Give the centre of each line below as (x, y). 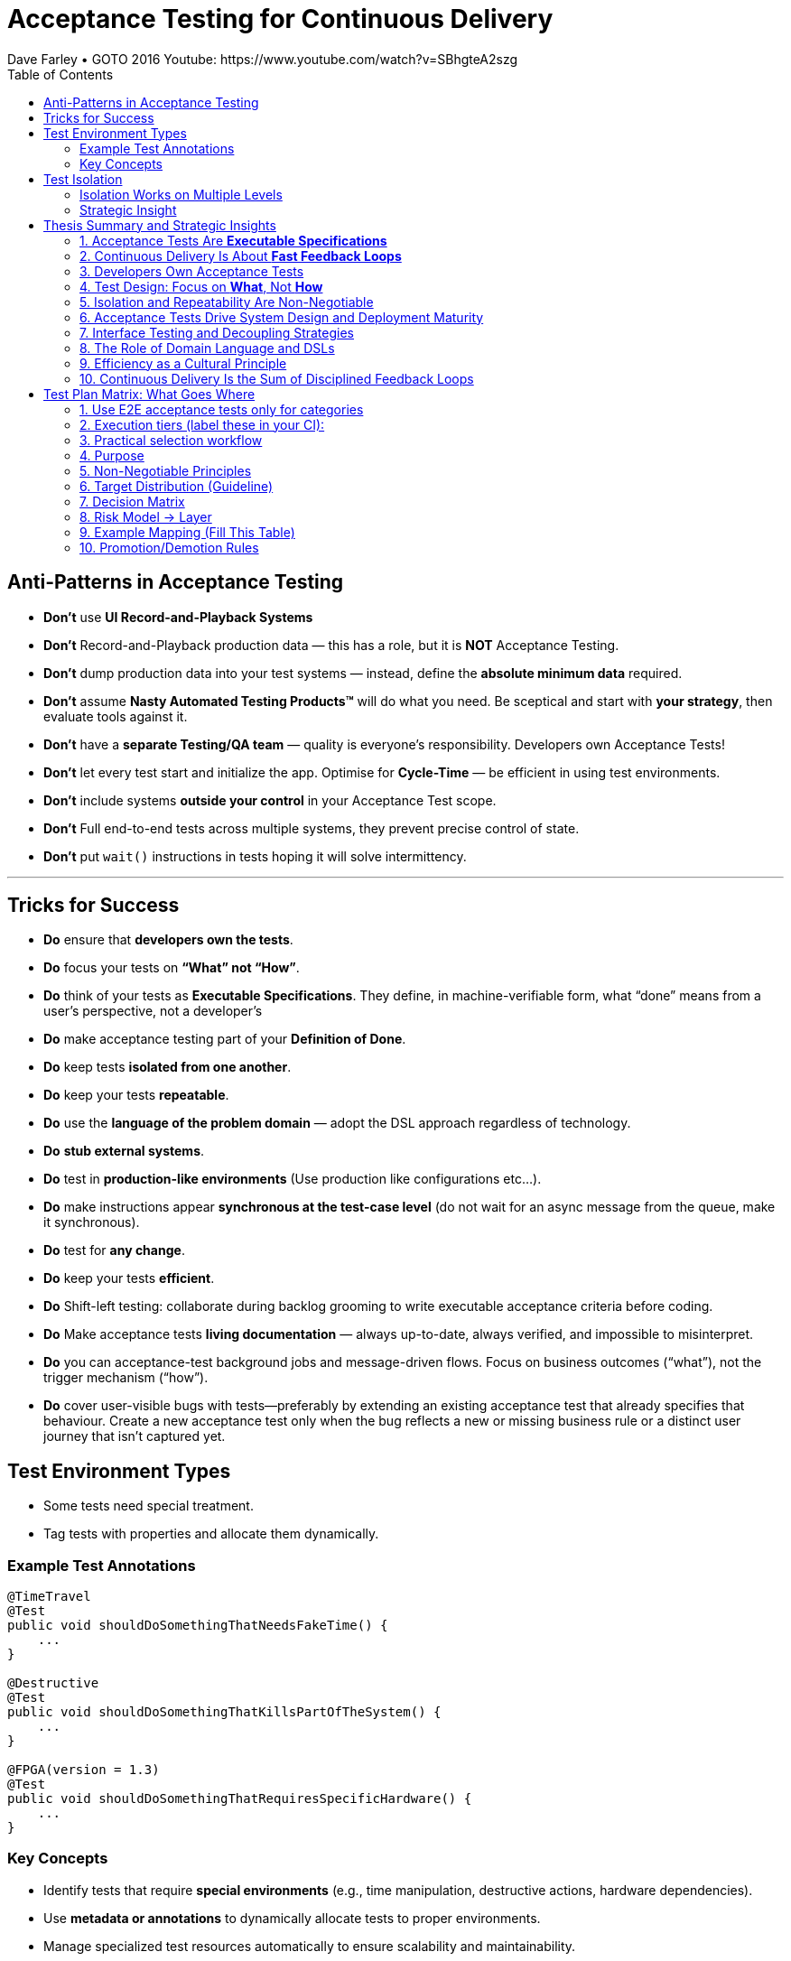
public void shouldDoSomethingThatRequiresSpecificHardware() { (240, 1799)
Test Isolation (83, 179)
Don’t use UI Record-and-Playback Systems (178, 617)
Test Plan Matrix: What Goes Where (149, 394)
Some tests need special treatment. (149, 1506)
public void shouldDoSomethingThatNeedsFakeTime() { (198, 1626)
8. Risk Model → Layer (146, 516)
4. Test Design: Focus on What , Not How (201, 286)
